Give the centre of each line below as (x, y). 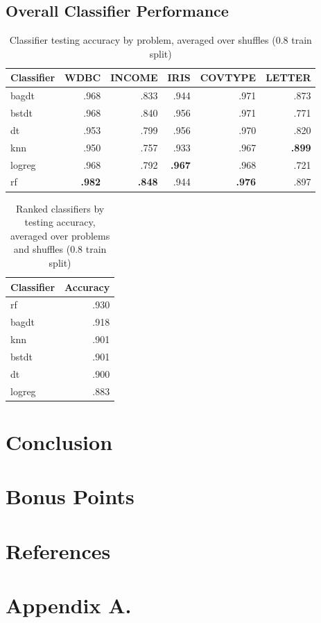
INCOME (134, 77)
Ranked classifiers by (60, 208)
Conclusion (59, 441)
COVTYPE (228, 77)
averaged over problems (60, 235)
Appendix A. (69, 605)
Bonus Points (70, 496)
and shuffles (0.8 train (60, 249)
